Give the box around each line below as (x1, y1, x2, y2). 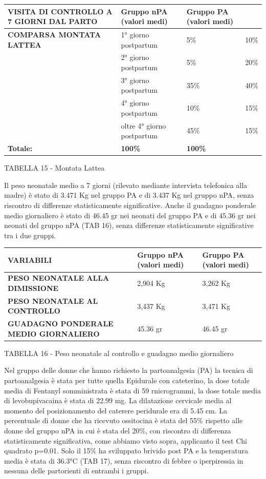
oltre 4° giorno (121, 120, 166, 131)
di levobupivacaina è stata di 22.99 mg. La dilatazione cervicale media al (4, 395, 232, 406)
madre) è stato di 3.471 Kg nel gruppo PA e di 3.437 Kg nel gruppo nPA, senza (4, 190, 254, 200)
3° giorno (121, 74, 149, 85)
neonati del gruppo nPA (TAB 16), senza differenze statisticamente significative (4, 220, 254, 231)
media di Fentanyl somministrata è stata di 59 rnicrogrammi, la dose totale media (4, 385, 261, 395)
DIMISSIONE (8, 282, 59, 293)
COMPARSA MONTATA (8, 29, 101, 39)
